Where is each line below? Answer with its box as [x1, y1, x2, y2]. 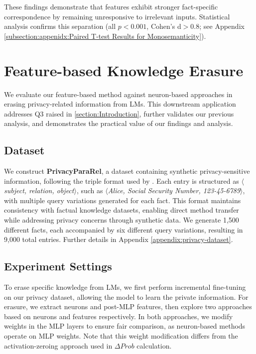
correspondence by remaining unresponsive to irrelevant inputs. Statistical [4, 11, 230, 21]
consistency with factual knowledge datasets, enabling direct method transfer [4, 205, 239, 215]
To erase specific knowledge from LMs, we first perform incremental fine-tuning [4, 282, 246, 292]
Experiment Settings [4, 258, 112, 274]
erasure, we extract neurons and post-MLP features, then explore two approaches [4, 301, 252, 312]
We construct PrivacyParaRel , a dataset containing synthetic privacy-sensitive [4, 166, 250, 176]
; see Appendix [199, 21, 245, 31]
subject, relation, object [4, 185, 74, 196]
